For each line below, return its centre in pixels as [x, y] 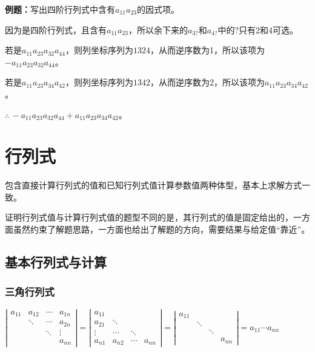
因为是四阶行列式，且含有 [56, 29]
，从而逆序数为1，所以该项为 [207, 50]
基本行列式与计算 [56, 262]
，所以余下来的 [158, 29]
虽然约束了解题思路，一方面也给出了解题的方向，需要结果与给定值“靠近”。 [161, 229]
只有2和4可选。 [269, 29]
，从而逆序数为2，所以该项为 [207, 82]
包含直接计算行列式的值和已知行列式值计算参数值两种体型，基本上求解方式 [153, 185]
